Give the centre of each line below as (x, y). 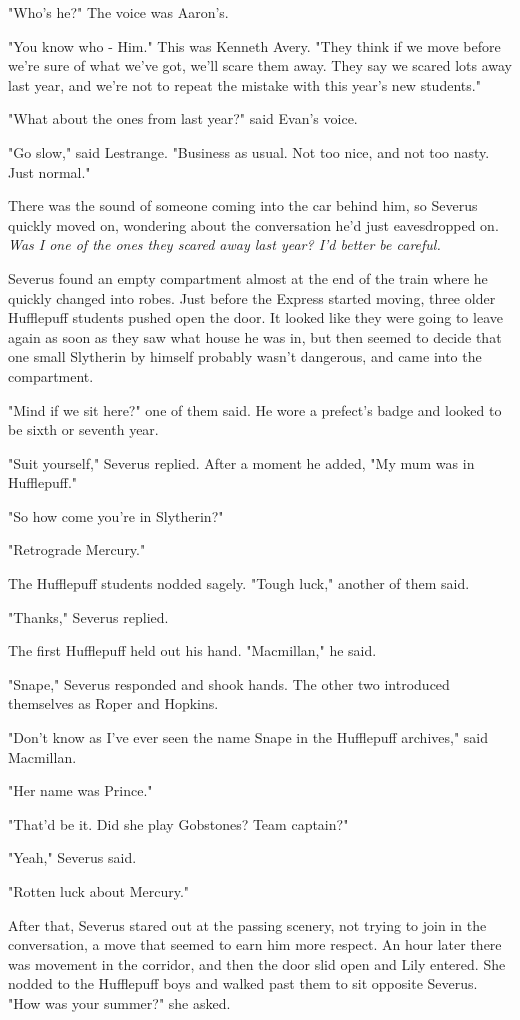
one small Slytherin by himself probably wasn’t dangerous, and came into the (245, 356)
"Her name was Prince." (80, 790)
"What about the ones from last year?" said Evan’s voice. (183, 118)
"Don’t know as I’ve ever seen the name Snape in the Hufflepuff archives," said (248, 737)
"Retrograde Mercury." (77, 549)
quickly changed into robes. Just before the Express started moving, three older (252, 297)
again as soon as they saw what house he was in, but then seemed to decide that (255, 336)
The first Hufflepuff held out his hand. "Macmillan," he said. (192, 650)
